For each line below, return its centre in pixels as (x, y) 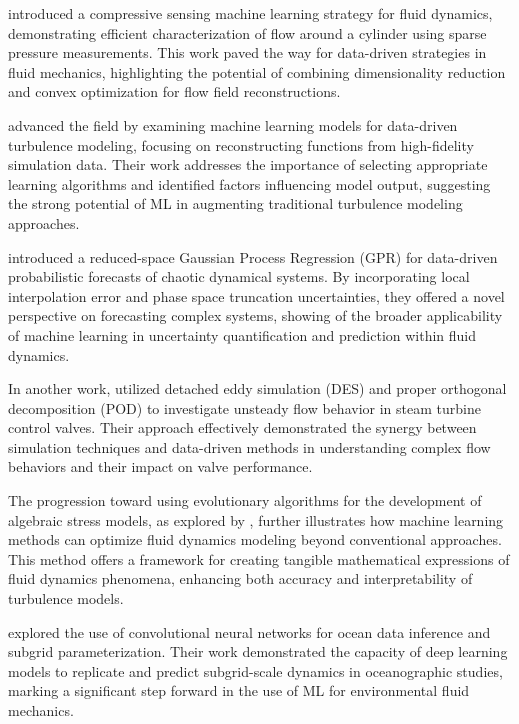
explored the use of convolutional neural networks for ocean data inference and (249, 631)
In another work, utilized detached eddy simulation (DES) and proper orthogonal (257, 388)
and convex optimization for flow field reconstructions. (174, 91)
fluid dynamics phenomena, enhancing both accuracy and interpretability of (240, 578)
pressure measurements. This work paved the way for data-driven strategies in (247, 52)
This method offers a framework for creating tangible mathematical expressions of (259, 558)
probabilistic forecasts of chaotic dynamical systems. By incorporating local (239, 276)
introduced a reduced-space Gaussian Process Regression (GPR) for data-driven (253, 256)
